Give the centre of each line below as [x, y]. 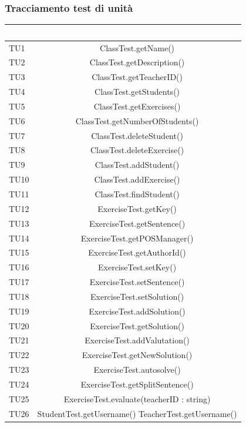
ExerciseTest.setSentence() [137, 282]
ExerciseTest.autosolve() [137, 370]
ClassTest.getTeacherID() [137, 77]
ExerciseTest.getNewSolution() [137, 355]
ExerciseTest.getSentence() [137, 223]
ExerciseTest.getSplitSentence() [137, 384]
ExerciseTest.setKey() [137, 267]
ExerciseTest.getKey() [137, 208]
